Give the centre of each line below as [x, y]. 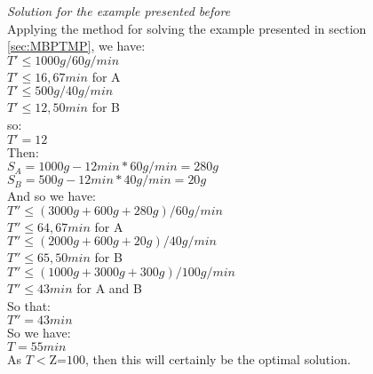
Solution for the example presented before [119, 11]
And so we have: [52, 196]
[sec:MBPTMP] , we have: [76, 46]
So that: [29, 305]
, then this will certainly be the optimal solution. [218, 358]
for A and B [109, 287]
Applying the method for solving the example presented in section [187, 28]
